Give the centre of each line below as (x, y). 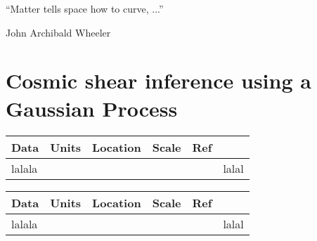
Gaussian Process (92, 108)
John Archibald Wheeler (58, 32)
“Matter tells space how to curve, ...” (85, 8)
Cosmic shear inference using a (158, 80)
